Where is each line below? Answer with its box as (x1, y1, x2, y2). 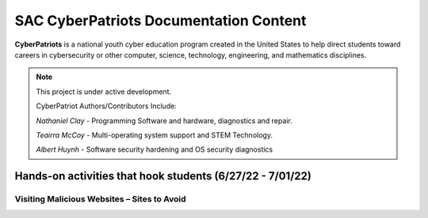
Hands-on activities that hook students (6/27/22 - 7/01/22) (14, 170, 312, 183)
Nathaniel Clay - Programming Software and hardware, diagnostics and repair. (36, 115, 292, 126)
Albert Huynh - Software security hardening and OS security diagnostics (36, 145, 273, 154)
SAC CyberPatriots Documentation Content (14, 12, 307, 29)
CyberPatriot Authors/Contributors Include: (36, 101, 178, 111)
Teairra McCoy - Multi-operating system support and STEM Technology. (36, 130, 273, 140)
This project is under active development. (36, 87, 172, 96)
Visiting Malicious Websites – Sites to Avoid (14, 194, 186, 205)
